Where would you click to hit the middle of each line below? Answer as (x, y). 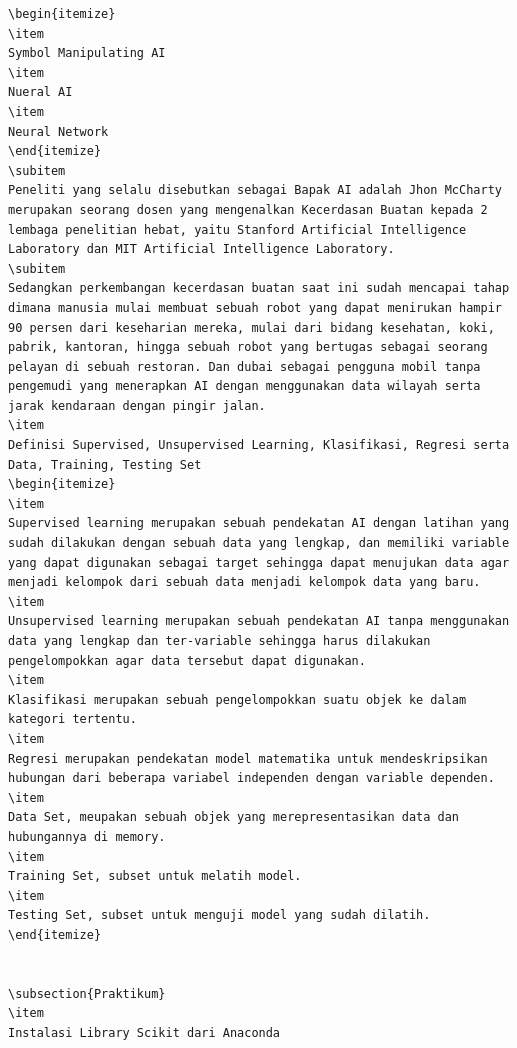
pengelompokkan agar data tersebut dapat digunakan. (187, 660)
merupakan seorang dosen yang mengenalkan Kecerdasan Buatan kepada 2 (248, 209)
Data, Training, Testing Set (105, 464)
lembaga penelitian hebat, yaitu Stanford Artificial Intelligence (237, 229)
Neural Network (58, 131)
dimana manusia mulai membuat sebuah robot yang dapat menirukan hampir (255, 307)
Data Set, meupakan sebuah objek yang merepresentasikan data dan (234, 817)
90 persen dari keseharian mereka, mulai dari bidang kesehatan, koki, (251, 327)
